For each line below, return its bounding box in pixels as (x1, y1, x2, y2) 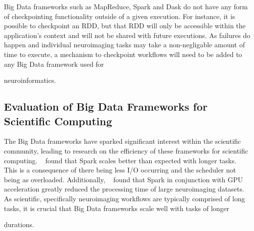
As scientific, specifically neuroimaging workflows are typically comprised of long (4, 193, 245, 203)
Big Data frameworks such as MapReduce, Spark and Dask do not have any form (4, 1, 248, 11)
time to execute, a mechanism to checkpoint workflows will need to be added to (4, 49, 242, 59)
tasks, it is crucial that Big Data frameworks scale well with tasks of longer (4, 203, 230, 213)
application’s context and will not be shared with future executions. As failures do (4, 30, 251, 40)
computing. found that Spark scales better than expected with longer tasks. (4, 155, 236, 165)
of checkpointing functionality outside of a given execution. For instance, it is (4, 11, 235, 21)
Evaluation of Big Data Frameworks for (4, 99, 208, 114)
